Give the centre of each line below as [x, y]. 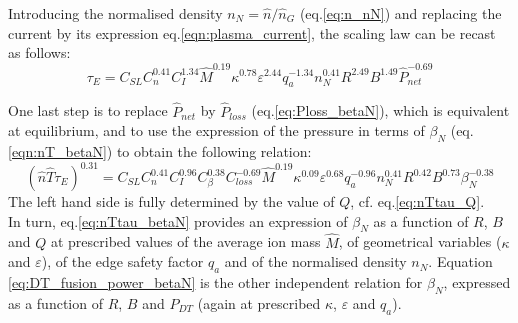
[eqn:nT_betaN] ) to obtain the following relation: [160, 150]
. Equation [460, 261]
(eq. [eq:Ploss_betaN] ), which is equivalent [380, 110]
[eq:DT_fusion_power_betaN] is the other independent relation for [215, 282]
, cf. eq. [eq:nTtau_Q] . [417, 201]
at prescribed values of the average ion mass [185, 241]
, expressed [477, 282]
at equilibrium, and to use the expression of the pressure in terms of [216, 130]
